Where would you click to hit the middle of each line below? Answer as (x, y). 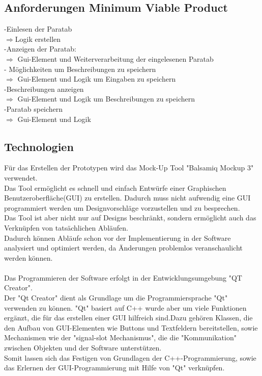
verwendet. (21, 177)
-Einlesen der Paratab (38, 29)
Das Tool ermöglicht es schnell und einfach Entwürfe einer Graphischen (115, 187)
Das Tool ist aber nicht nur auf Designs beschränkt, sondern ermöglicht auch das (130, 218)
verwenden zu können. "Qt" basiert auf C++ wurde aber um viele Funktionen (125, 307)
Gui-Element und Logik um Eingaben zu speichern (97, 79)
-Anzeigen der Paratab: (40, 49)
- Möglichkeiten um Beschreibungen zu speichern (80, 69)
